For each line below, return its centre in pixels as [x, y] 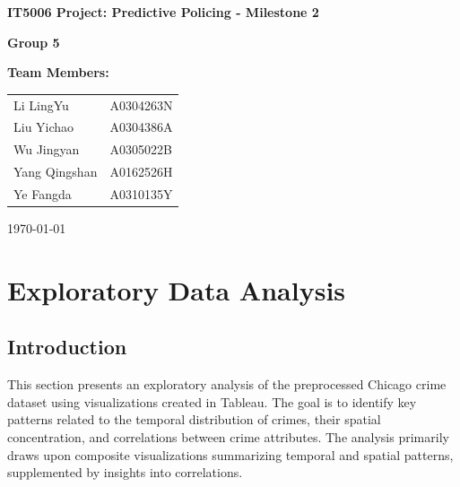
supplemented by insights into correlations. [125, 472]
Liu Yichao [44, 127]
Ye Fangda [43, 193]
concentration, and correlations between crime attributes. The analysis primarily [228, 436]
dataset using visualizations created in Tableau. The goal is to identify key [212, 401]
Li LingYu [41, 104]
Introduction [67, 347]
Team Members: [58, 72]
